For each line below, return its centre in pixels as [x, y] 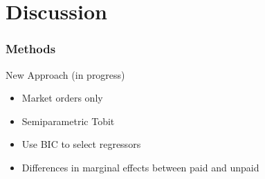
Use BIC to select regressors [81, 144]
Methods [31, 49]
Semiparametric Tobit [68, 121]
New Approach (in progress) [65, 74]
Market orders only [62, 98]
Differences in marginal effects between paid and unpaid [140, 167]
